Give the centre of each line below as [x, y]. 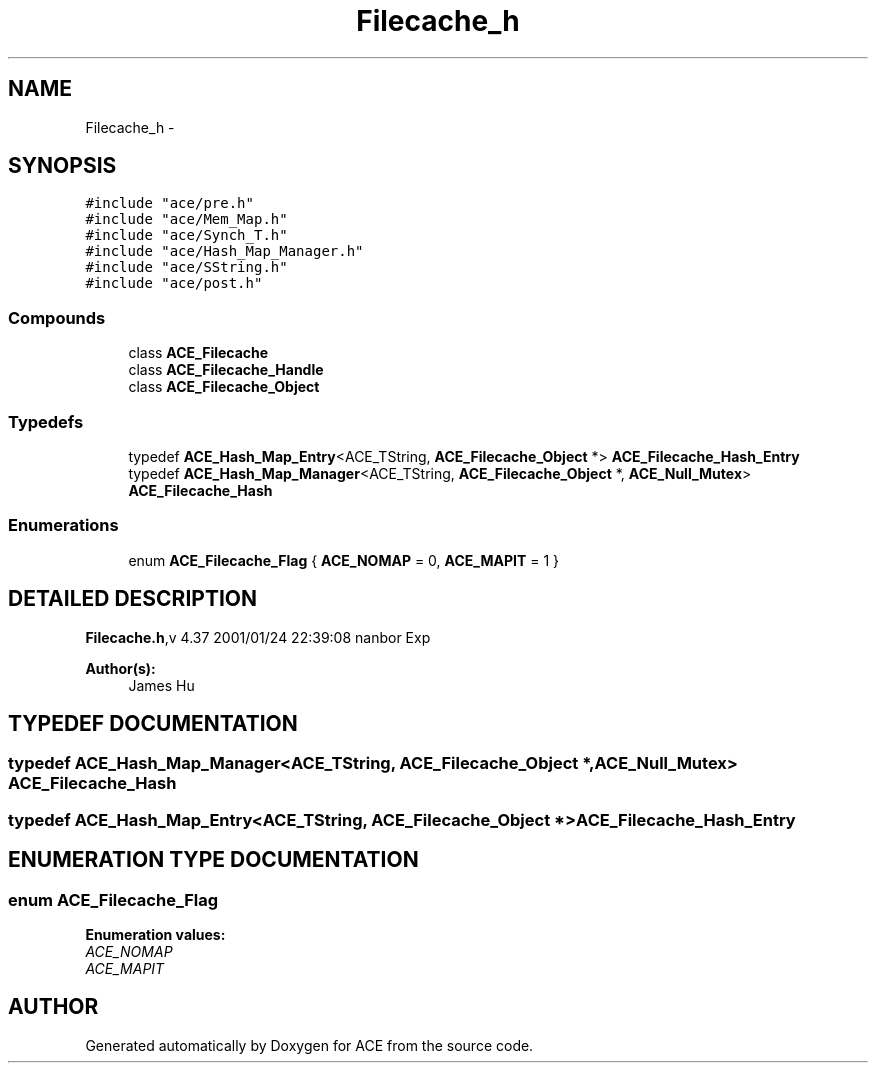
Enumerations [63, 525]
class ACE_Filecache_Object [224, 387]
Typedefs [46, 421]
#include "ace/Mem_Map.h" [186, 219]
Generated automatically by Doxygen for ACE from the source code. [309, 1045]
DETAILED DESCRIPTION [133, 599]
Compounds [57, 317]
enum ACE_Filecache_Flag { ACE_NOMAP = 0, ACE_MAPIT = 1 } [344, 560]
